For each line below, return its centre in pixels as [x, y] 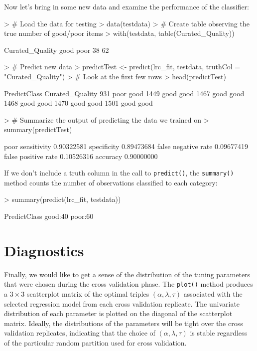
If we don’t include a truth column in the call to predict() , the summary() [119, 173]
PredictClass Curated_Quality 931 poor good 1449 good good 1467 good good [124, 93]
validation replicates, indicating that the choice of [80, 333]
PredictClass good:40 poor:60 [49, 216]
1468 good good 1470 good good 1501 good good [78, 103]
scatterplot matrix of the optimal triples [88, 293]
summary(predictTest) [38, 129]
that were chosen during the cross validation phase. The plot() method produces [128, 284]
